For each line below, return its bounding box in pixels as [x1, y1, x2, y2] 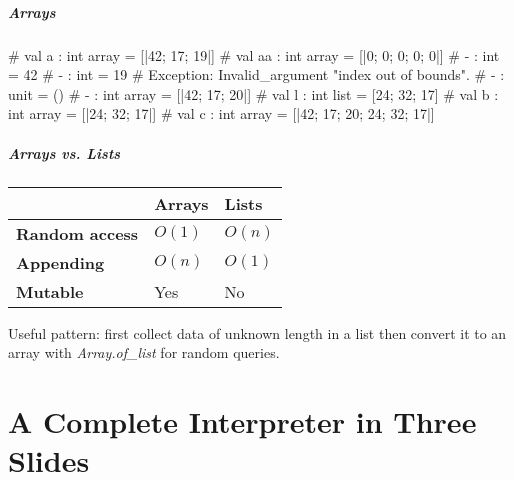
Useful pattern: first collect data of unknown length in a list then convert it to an [8, 322, 507, 343]
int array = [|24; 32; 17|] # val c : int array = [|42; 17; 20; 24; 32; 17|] [8, 103, 435, 124]
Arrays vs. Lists [8, 142, 121, 163]
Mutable [16, 279, 84, 303]
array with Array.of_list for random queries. [8, 342, 280, 363]
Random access [16, 221, 139, 245]
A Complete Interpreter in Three [8, 400, 477, 441]
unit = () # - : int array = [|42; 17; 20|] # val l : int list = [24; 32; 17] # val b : [8, 83, 499, 104]
